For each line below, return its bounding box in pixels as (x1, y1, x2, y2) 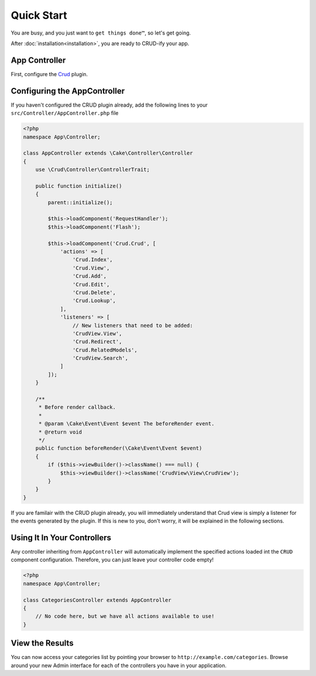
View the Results (11, 639, 74, 648)
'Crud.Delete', (72, 289, 116, 296)
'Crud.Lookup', (72, 298, 116, 304)
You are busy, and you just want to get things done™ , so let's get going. (11, 29, 191, 36)
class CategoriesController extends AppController (23, 596, 172, 603)
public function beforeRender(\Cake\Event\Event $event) (35, 445, 202, 452)
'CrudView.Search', (72, 355, 129, 361)
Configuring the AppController (11, 86, 125, 96)
